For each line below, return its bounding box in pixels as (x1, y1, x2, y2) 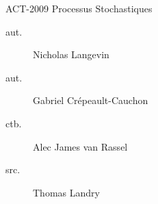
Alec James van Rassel (33, 139, 128, 153)
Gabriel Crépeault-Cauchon (33, 93, 148, 107)
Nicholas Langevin (33, 47, 109, 62)
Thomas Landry (33, 185, 100, 199)
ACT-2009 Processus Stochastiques (5, 1, 153, 15)
